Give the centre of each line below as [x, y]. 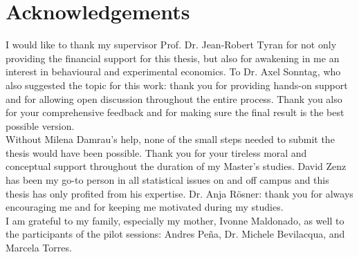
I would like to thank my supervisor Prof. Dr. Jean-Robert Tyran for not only [171, 45]
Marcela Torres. [39, 248]
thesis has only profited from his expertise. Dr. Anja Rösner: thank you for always [179, 193]
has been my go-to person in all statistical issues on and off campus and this [167, 180]
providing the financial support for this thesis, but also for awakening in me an [173, 58]
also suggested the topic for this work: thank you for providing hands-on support [177, 85]
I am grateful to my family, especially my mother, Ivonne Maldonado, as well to [175, 220]
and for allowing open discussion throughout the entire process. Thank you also [174, 98]
